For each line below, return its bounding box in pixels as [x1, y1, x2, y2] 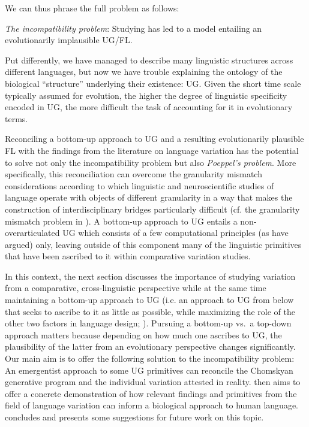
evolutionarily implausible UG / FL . [5, 34, 133, 46]
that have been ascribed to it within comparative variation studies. [5, 250, 251, 262]
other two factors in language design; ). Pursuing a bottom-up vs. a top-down [5, 317, 292, 329]
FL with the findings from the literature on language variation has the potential [5, 144, 299, 156]
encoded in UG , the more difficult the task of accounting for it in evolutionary [5, 101, 293, 113]
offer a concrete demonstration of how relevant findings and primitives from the [5, 387, 297, 399]
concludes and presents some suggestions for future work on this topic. [5, 411, 264, 423]
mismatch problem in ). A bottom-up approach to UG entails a [5, 214, 238, 227]
